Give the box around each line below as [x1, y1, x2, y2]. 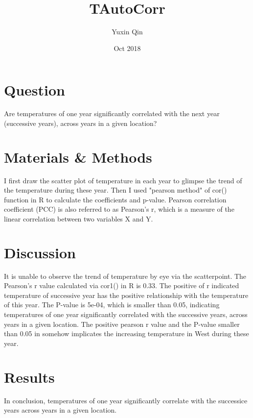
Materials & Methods [4, 147, 152, 167]
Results [4, 367, 55, 387]
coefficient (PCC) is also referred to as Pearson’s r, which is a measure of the [4, 204, 234, 214]
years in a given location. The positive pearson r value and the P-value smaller [4, 319, 240, 329]
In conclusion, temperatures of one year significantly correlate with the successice [4, 395, 248, 405]
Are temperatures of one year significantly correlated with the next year [4, 108, 220, 119]
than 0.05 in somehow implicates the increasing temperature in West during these [4, 328, 249, 339]
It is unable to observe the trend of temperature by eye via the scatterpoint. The [4, 270, 247, 281]
